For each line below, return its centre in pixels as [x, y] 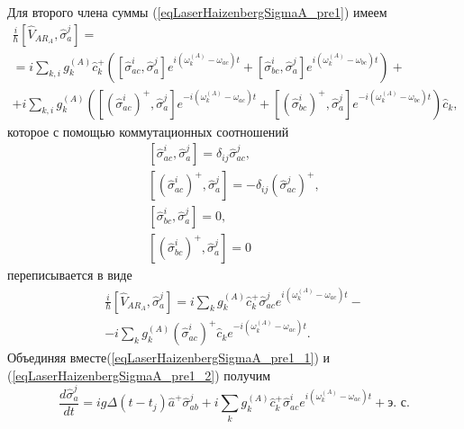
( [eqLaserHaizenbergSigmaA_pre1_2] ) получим [139, 375]
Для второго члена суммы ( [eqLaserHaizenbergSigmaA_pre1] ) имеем [197, 12]
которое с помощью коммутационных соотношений [148, 131]
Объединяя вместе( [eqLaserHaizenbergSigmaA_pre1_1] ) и [168, 357]
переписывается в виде [70, 275]
